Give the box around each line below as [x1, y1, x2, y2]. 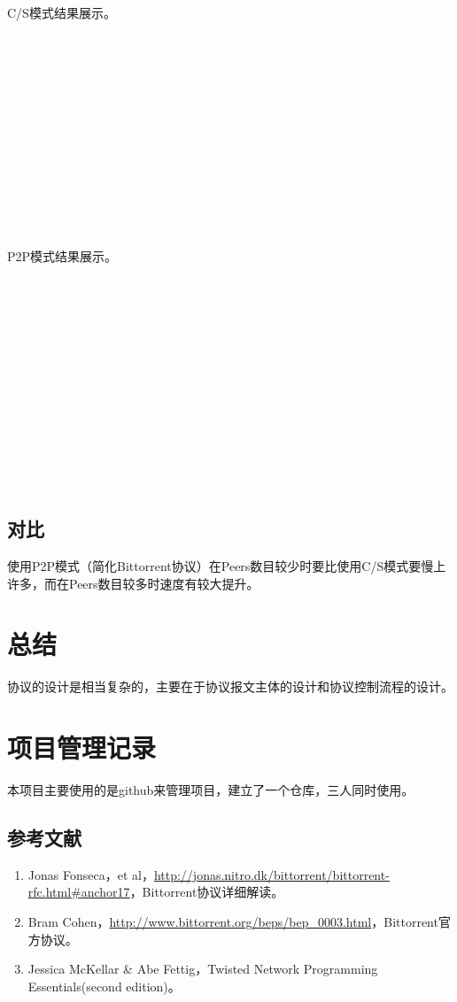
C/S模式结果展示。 [7, 4, 116, 22]
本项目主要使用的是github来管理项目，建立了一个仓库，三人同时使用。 [7, 781, 414, 799]
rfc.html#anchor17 [27, 883, 130, 901]
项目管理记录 [7, 729, 157, 766]
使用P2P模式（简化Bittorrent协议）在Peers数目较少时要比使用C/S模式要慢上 [7, 557, 446, 575]
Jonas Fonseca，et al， [27, 865, 154, 883]
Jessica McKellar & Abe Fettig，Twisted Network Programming [27, 960, 378, 978]
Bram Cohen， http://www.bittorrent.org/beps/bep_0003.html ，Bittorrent [27, 913, 438, 931]
